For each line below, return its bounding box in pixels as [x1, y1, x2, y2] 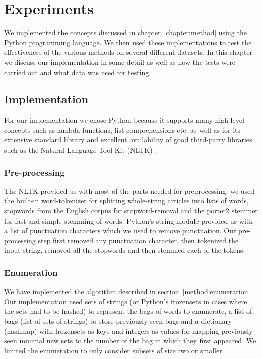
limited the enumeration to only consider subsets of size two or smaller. [4, 345, 224, 355]
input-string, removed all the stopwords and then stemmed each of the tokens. [4, 245, 245, 255]
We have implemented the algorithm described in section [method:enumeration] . [4, 286, 252, 297]
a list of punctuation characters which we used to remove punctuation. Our [4, 225, 236, 236]
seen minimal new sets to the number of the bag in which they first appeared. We [4, 335, 256, 346]
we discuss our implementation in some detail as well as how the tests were [4, 56, 236, 67]
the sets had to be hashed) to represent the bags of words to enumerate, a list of [4, 306, 252, 316]
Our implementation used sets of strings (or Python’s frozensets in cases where [4, 296, 247, 306]
